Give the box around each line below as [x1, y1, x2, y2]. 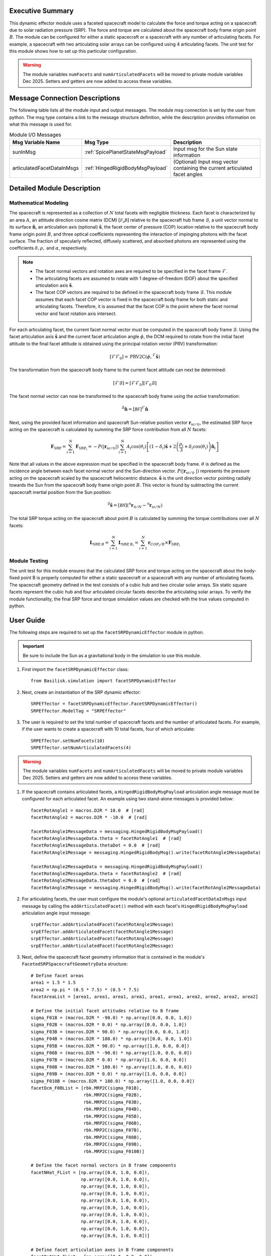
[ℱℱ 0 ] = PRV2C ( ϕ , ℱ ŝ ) [109, 353, 161, 361]
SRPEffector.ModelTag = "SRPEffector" [31, 708, 126, 713]
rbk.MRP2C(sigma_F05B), [83, 1113, 143, 1119]
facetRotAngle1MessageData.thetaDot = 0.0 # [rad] [31, 843, 161, 849]
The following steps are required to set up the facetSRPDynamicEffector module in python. [9, 629, 204, 635]
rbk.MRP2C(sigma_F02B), [83, 1092, 143, 1098]
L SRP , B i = [118, 540, 139, 547]
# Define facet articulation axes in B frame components [31, 1246, 174, 1252]
